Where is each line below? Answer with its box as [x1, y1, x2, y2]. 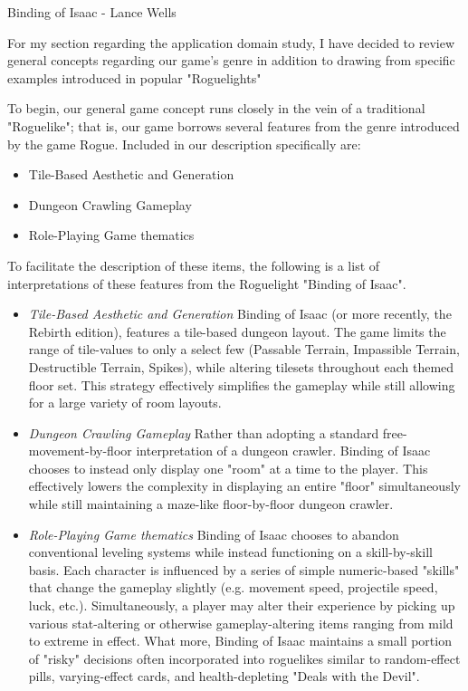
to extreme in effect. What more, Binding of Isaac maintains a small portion [28, 631, 452, 650]
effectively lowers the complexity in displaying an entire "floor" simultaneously [28, 476, 461, 495]
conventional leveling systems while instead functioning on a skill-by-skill [28, 542, 433, 561]
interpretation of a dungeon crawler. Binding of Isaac [136, 441, 431, 460]
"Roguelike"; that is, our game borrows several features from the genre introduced [7, 116, 460, 135]
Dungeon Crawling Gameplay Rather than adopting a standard [28, 423, 379, 442]
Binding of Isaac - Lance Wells [7, 3, 177, 21]
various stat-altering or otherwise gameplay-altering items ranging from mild [28, 613, 454, 632]
